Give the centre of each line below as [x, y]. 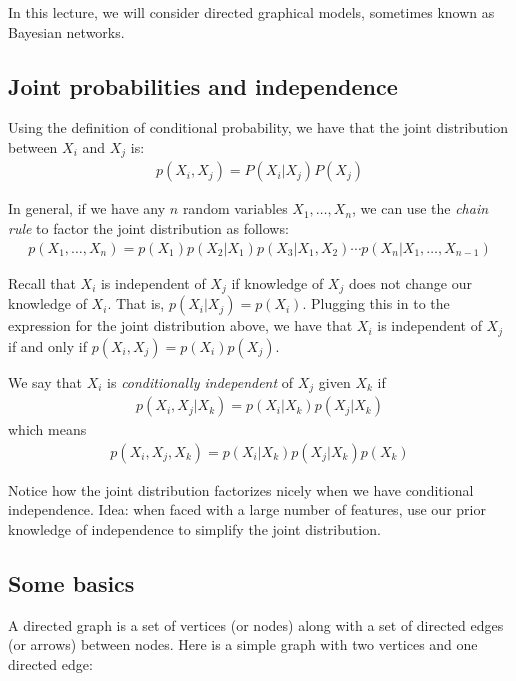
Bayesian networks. [66, 31]
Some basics [71, 582]
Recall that [42, 282]
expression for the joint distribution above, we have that [180, 325]
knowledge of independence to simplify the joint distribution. [194, 528]
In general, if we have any [87, 208]
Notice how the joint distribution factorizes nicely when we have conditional [241, 489]
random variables [235, 208]
